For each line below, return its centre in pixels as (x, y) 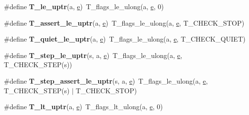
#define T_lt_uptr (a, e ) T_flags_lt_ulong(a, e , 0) (83, 107)
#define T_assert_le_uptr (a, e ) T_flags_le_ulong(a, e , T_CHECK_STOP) (124, 22)
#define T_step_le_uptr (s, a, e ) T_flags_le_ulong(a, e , (93, 55)
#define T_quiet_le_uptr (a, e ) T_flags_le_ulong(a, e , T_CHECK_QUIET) (125, 39)
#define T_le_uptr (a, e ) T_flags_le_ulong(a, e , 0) (84, 6)
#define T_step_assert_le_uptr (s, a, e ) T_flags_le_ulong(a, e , (106, 80)
